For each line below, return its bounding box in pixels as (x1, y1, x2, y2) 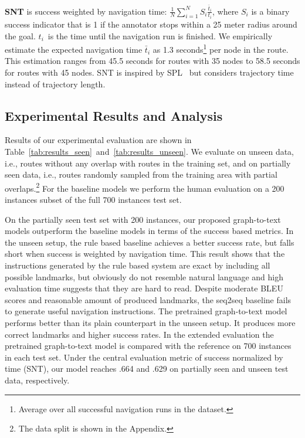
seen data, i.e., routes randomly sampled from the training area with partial (5, 168, 277, 181)
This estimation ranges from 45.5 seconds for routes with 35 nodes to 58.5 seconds (5, 55, 300, 67)
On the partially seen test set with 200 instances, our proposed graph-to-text (5, 213, 281, 225)
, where (212, 5, 239, 17)
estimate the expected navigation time (5, 43, 143, 55)
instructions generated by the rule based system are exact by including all (5, 259, 270, 271)
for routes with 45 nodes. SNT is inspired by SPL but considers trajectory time (5, 66, 294, 79)
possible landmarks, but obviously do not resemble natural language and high (5, 270, 284, 283)
